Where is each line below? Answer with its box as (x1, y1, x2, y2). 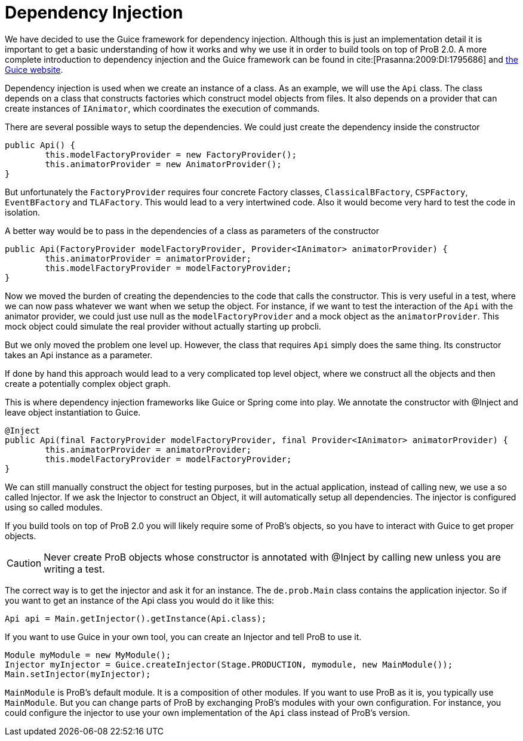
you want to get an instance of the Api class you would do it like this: (5, 595, 275, 605)
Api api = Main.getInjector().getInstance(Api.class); (5, 613, 267, 623)
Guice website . (5, 64, 63, 75)
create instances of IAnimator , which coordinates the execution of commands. (5, 103, 320, 113)
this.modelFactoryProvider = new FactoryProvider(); (45, 149, 297, 159)
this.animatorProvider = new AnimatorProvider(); (45, 159, 282, 169)
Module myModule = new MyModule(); (5, 650, 171, 660)
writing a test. (44, 562, 105, 575)
